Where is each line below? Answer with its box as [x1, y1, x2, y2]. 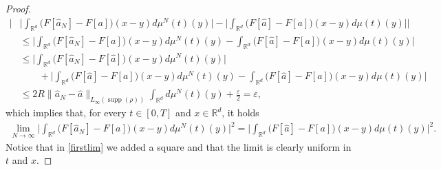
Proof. [6, 1, 31, 15]
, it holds [222, 105, 259, 120]
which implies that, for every [6, 105, 127, 120]
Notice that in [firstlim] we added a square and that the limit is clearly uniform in [6, 139, 352, 153]
